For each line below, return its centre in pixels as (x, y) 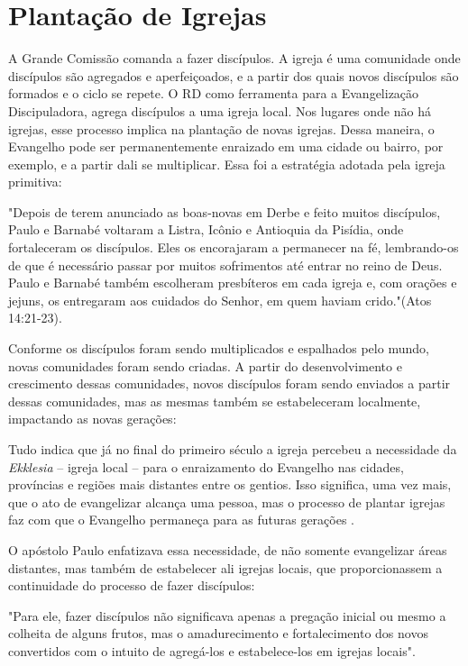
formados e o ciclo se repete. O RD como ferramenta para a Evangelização (214, 93)
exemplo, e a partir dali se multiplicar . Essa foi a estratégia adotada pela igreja (227, 164)
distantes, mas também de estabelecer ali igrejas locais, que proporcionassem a (225, 567)
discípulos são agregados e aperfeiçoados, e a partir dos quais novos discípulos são (234, 75)
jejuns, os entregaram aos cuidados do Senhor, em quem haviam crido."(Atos (220, 300)
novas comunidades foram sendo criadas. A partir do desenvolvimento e (205, 365)
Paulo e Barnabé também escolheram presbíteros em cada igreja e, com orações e (233, 283)
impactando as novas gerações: (92, 419)
